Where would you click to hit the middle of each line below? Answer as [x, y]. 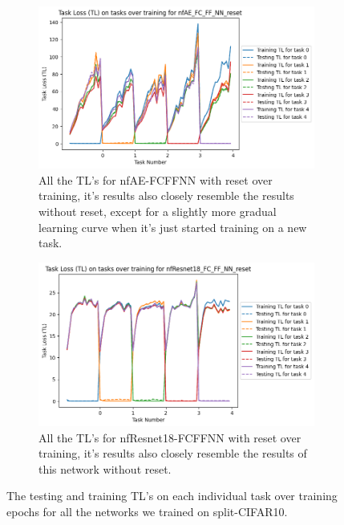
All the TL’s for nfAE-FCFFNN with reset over [156, 179]
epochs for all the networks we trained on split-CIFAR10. [147, 512]
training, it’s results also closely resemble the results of [173, 453]
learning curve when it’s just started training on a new [173, 227]
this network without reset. [105, 468]
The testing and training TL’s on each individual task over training [172, 496]
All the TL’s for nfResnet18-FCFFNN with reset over [170, 437]
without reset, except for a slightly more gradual [158, 211]
